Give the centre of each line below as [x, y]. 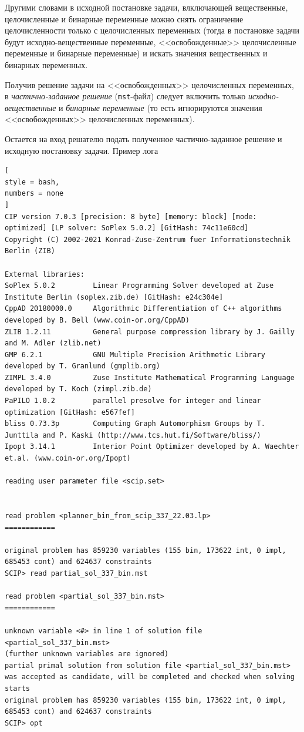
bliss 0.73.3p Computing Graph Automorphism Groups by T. [135, 424]
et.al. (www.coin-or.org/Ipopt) [68, 459]
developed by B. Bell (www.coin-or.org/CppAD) [97, 320]
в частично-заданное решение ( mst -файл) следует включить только [125, 96]
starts [17, 688]
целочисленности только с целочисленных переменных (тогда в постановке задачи [152, 30]
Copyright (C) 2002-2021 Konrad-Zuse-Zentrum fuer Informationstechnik [148, 239]
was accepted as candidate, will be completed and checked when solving [150, 677]
